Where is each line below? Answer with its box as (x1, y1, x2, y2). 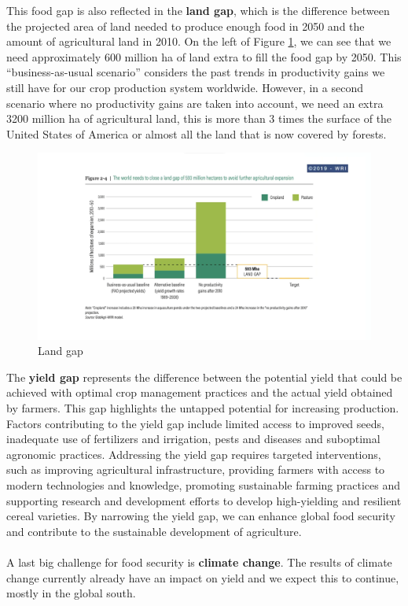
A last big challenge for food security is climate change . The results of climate (6, 553, 392, 570)
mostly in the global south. (6, 585, 136, 601)
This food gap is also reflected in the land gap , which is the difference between (6, 2, 390, 18)
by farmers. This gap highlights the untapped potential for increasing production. (6, 399, 399, 416)
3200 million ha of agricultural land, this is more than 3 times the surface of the (6, 110, 392, 127)
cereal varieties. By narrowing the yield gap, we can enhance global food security (6, 508, 395, 524)
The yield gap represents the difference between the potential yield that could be (6, 368, 402, 385)
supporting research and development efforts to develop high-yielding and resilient (6, 492, 402, 508)
